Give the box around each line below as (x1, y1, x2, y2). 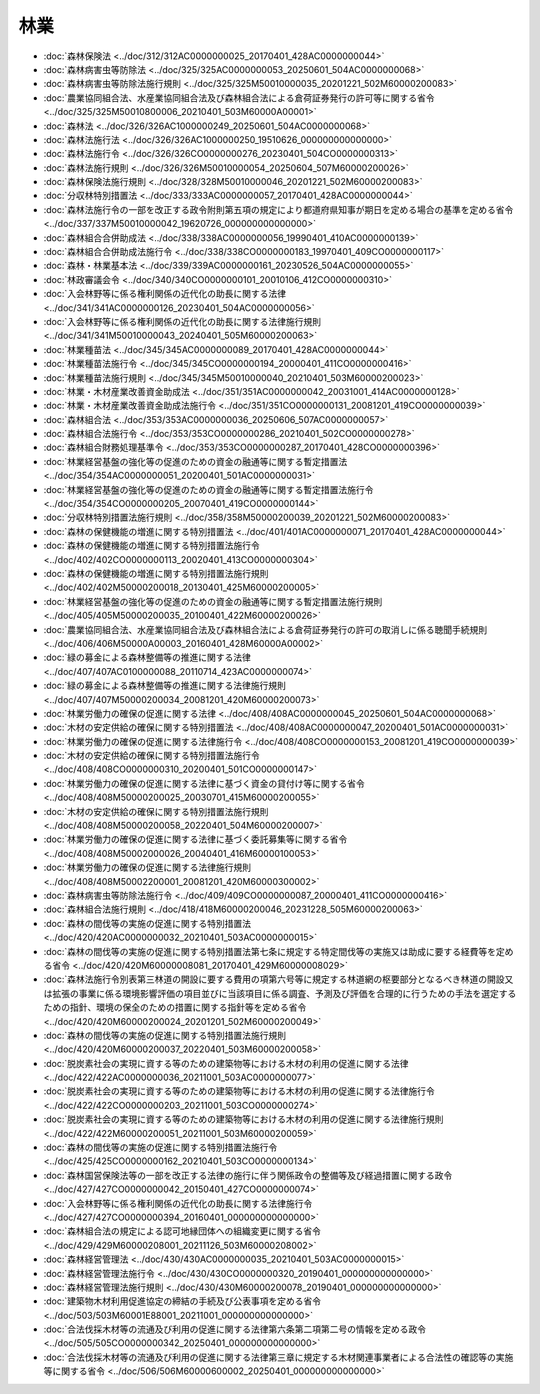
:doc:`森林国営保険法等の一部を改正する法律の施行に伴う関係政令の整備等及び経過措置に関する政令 (43, 1169, 453, 1181)
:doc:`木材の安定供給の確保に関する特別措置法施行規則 (43, 805, 269, 817)
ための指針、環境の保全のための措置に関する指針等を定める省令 (43, 1001, 307, 1014)
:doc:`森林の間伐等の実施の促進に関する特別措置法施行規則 (43, 1029, 287, 1041)
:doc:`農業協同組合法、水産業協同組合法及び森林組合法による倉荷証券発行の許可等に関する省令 (43, 91, 435, 104)
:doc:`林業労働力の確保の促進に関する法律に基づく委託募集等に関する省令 (43, 833, 348, 845)
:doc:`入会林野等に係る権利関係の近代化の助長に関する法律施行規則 (43, 315, 322, 327)
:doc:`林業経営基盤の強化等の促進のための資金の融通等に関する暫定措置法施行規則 (43, 595, 383, 607)
